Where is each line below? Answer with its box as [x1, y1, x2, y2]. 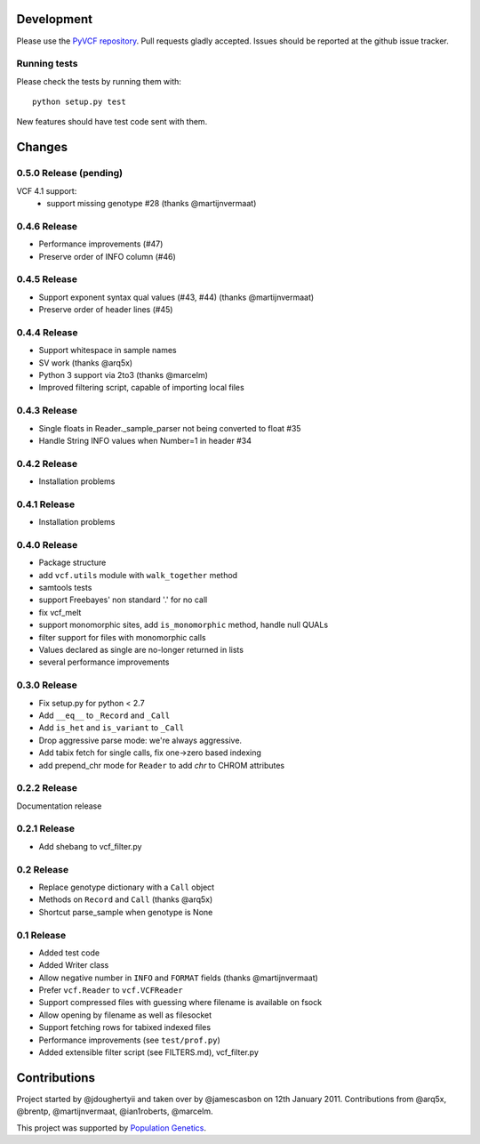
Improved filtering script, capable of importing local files [38, 383, 244, 393]
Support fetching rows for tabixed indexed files [38, 1022, 212, 1033]
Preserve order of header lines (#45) [38, 304, 173, 315]
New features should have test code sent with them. [16, 117, 208, 127]
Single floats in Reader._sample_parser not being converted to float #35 [38, 423, 301, 433]
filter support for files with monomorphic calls [38, 632, 206, 642]
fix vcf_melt [38, 607, 82, 617]
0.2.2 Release [16, 782, 77, 794]
